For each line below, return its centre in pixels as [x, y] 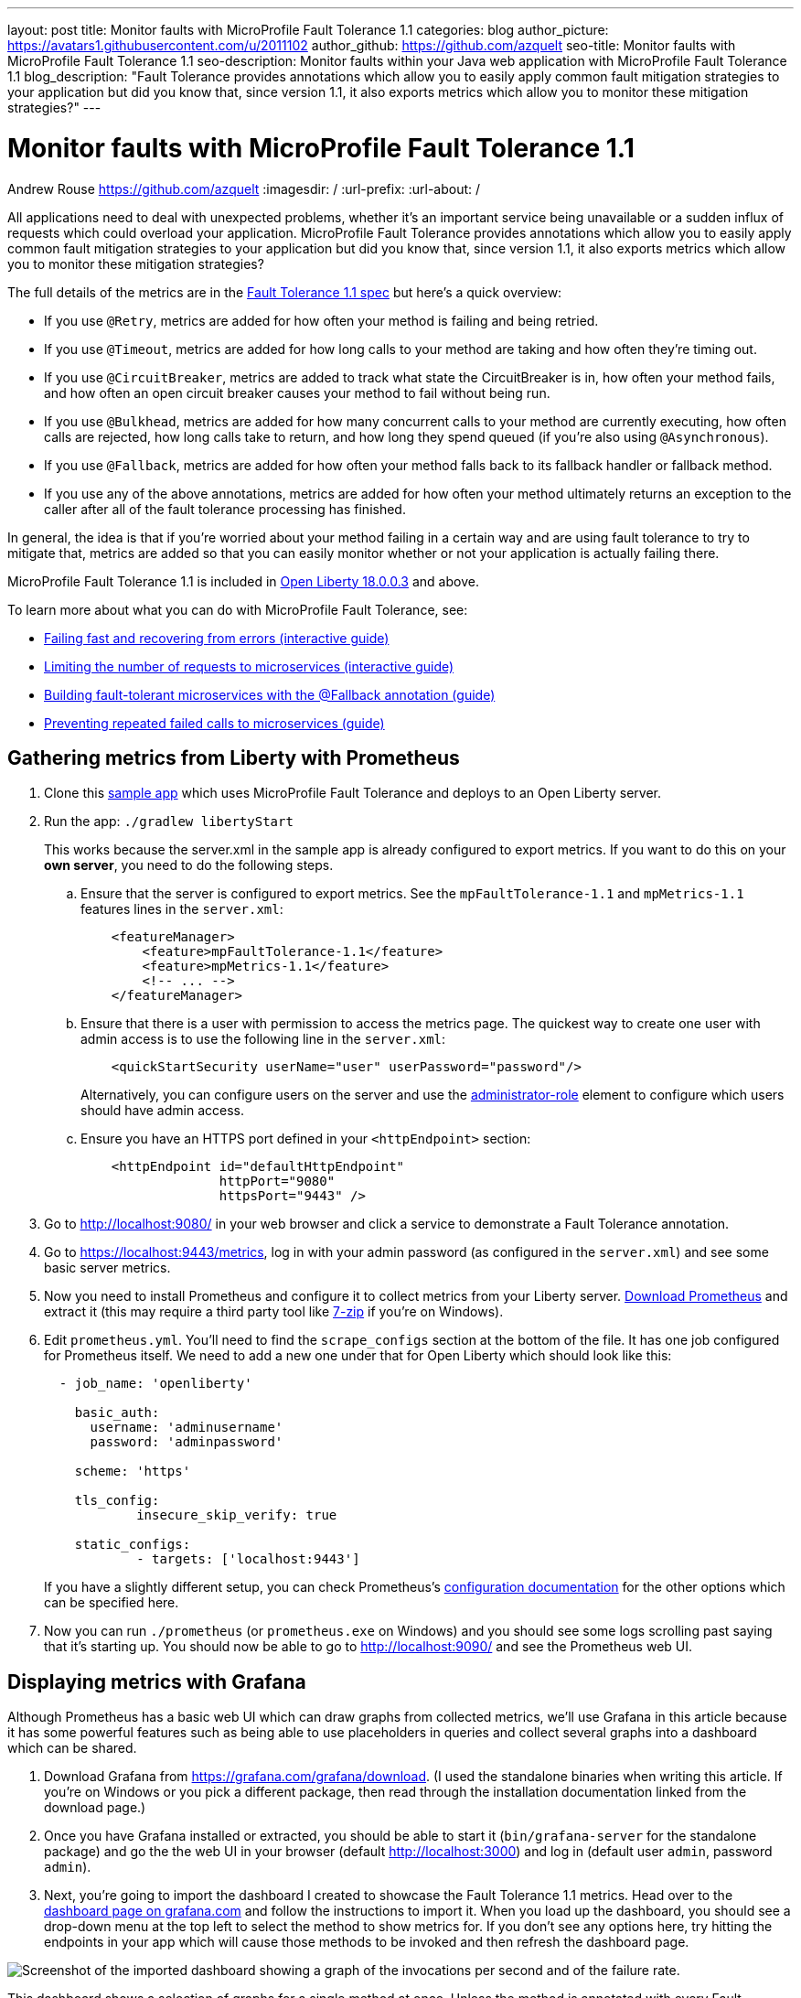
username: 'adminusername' [187, 1428]
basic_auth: [117, 1413]
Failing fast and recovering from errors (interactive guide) [217, 638]
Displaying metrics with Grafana [157, 1681]
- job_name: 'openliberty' [155, 1384]
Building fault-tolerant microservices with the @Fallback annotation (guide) [270, 694]
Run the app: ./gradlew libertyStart [169, 822]
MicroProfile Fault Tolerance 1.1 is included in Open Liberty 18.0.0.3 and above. [243, 581]
